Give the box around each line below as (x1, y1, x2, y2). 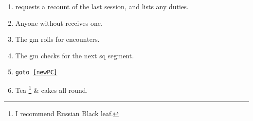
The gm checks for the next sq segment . (15, 50, 134, 60)
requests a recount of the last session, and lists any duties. (15, 1, 189, 11)
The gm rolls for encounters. (15, 34, 100, 44)
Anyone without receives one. (15, 17, 103, 28)
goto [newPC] (15, 69, 57, 76)
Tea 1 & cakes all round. (15, 84, 88, 95)
